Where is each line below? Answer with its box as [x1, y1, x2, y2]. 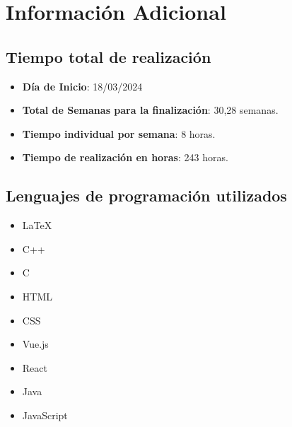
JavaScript [22, 407, 68, 422]
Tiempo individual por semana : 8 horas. [22, 126, 216, 141]
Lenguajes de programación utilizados [6, 185, 287, 206]
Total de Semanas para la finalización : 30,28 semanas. [22, 103, 279, 117]
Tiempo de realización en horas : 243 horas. [22, 150, 228, 165]
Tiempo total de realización [6, 45, 211, 67]
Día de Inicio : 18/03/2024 [22, 78, 143, 93]
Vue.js [22, 337, 49, 351]
